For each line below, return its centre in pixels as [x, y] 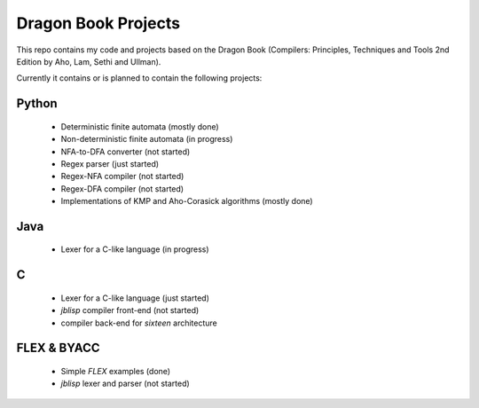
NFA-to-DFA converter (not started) [126, 152]
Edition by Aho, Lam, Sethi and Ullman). [89, 61]
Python [37, 103]
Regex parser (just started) [110, 163]
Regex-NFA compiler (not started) [122, 177]
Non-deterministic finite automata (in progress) [147, 139]
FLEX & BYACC [58, 348]
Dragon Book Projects [98, 23]
